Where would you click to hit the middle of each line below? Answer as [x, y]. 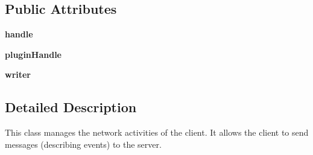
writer [18, 74]
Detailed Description [71, 107]
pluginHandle [33, 54]
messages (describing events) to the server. [83, 144]
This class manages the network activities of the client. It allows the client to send [157, 132]
